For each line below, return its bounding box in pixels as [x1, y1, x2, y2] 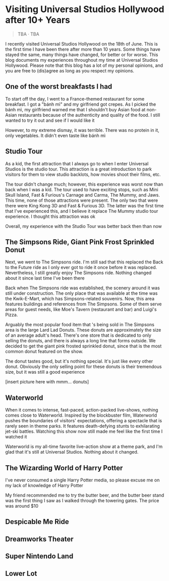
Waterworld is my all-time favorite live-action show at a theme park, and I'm [5, 443, 163, 450]
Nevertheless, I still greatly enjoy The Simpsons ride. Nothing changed [5, 270, 152, 276]
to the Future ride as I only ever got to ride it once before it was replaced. [5, 264, 157, 271]
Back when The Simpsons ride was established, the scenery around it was [5, 285, 160, 291]
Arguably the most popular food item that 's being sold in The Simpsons [5, 322, 155, 328]
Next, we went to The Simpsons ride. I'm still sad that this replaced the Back [5, 259, 163, 265]
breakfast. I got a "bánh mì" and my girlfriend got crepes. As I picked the [5, 101, 156, 107]
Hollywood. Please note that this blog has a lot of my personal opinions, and [5, 62, 163, 68]
